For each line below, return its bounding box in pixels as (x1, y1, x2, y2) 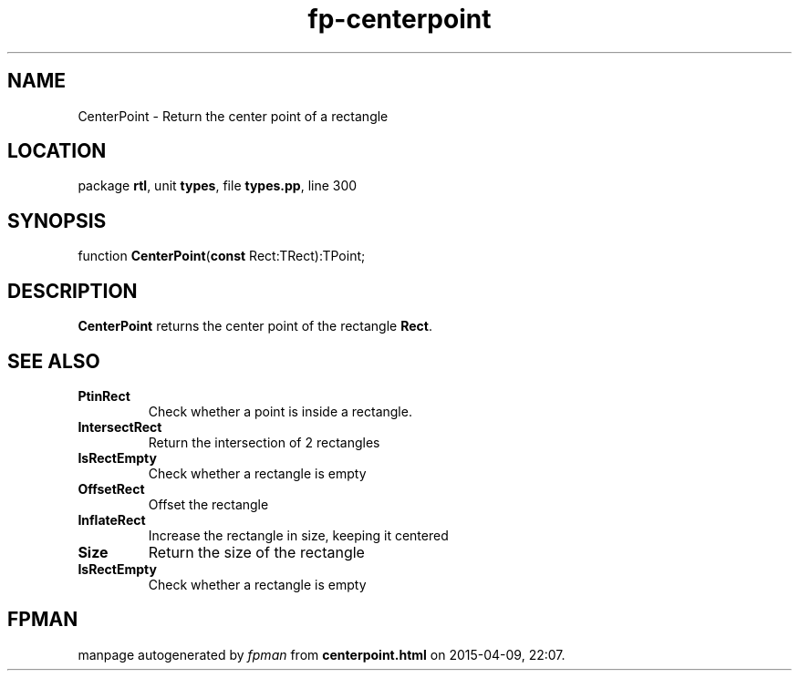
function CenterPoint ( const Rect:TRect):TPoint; (78, 248, 366, 264)
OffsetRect (78, 480, 145, 497)
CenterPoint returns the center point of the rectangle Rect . (78, 318, 432, 334)
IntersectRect (78, 418, 162, 435)
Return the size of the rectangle (148, 542, 365, 561)
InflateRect (78, 511, 146, 528)
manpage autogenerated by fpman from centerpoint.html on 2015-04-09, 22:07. (78, 646, 566, 663)
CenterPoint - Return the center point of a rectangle (78, 108, 389, 124)
